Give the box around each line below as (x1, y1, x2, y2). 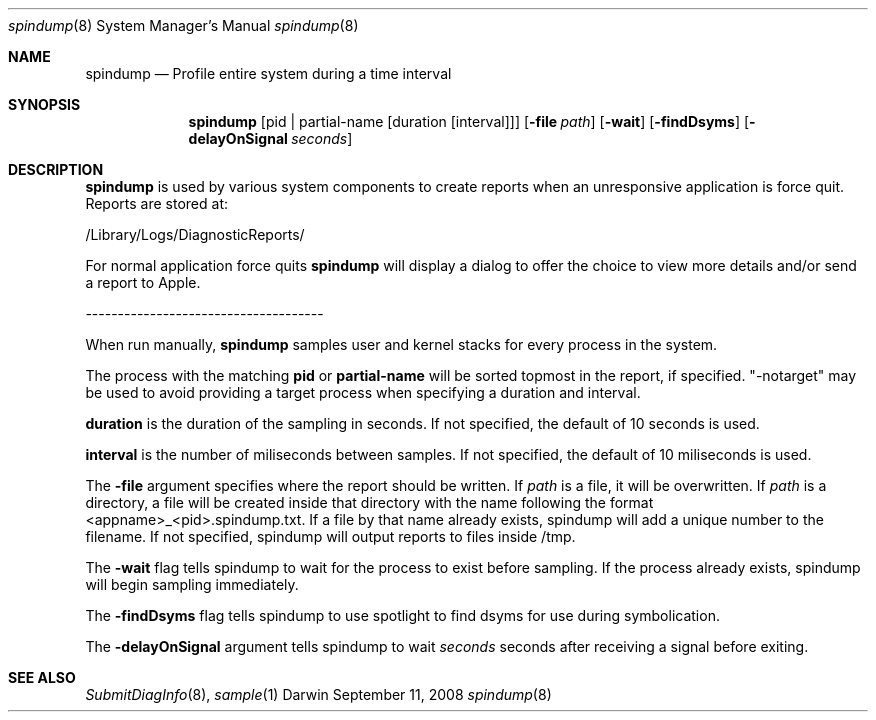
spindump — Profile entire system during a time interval (85, 65, 452, 82)
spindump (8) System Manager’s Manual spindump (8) (8, 17, 359, 34)
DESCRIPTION (8, 161, 104, 178)
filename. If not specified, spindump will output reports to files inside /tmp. (85, 528, 576, 545)
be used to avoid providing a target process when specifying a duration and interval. (85, 384, 641, 401)
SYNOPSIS (8, 96, 81, 113)
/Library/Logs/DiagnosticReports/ (85, 226, 305, 243)
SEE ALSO (8, 669, 76, 686)
